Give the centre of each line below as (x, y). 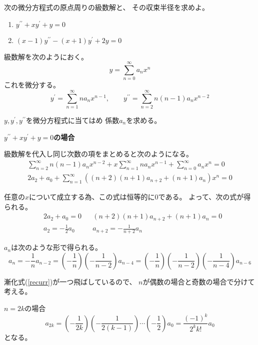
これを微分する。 (32, 85)
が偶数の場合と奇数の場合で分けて (199, 281)
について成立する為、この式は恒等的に (92, 197)
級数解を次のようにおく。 (46, 56)
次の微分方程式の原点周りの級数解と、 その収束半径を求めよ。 (107, 7)
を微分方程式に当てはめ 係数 (72, 120)
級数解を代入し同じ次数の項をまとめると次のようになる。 (98, 154)
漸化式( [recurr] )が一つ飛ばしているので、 (70, 281)
